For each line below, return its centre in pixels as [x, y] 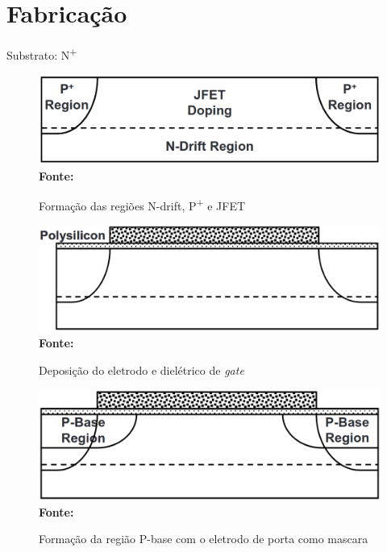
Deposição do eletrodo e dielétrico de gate [141, 370]
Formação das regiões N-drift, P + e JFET [142, 204]
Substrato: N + [42, 54]
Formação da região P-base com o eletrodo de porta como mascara [204, 539]
